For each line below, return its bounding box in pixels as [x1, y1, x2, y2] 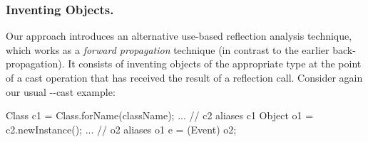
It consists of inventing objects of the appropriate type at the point [68, 56, 362, 71]
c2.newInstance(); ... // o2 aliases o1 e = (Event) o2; [6, 121, 237, 136]
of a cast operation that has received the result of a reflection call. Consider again [6, 70, 363, 84]
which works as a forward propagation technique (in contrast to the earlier [6, 42, 329, 57]
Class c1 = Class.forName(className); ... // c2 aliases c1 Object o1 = [6, 108, 314, 123]
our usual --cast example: [6, 84, 116, 99]
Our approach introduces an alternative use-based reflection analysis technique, [6, 28, 352, 43]
